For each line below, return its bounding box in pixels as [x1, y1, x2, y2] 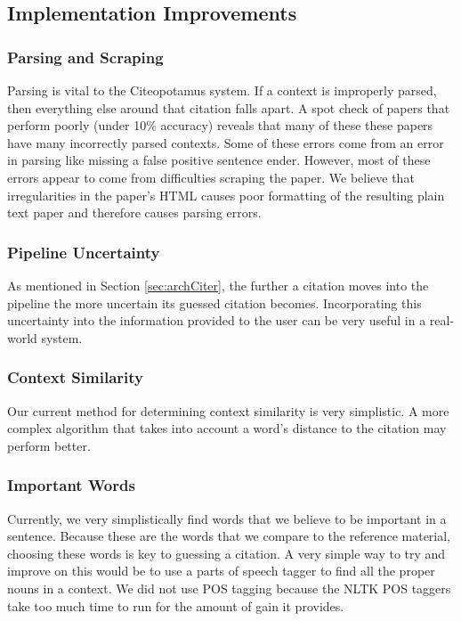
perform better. [7, 436, 91, 454]
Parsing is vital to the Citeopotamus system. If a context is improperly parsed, [7, 81, 437, 99]
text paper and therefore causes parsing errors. [7, 203, 262, 222]
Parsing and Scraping [7, 45, 164, 68]
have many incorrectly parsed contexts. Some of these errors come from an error [7, 133, 444, 151]
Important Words [7, 474, 135, 496]
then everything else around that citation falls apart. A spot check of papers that [7, 98, 450, 117]
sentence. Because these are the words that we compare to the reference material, [7, 527, 451, 545]
